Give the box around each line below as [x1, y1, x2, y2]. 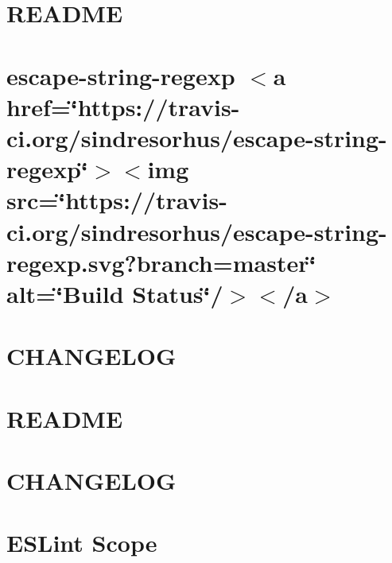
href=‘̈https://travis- [6, 90, 240, 122]
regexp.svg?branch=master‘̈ [6, 246, 316, 278]
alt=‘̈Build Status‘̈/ [6, 277, 223, 309]
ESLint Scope [6, 526, 157, 559]
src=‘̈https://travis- [6, 184, 227, 216]
